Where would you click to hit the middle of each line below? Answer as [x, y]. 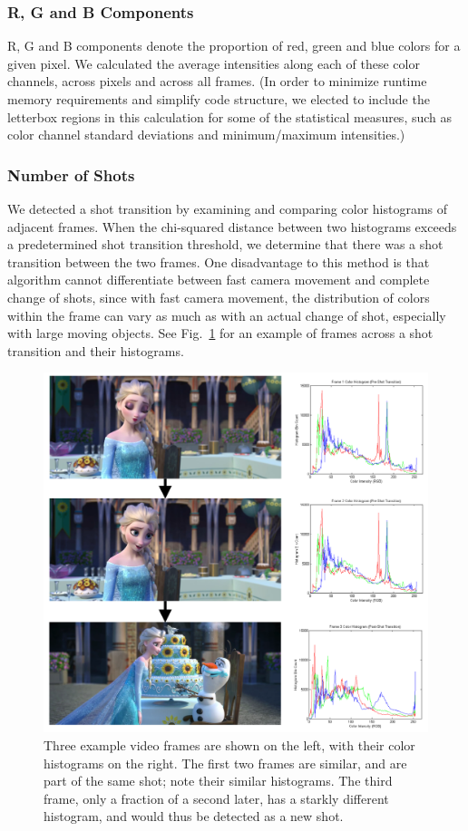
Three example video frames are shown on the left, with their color [229, 745]
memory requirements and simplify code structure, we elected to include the [219, 99]
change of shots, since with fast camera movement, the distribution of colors [219, 297]
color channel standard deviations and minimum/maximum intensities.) [206, 135]
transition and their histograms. [96, 350]
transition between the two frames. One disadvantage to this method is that [219, 261]
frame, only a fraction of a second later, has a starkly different [216, 798]
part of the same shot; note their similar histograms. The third [218, 781]
